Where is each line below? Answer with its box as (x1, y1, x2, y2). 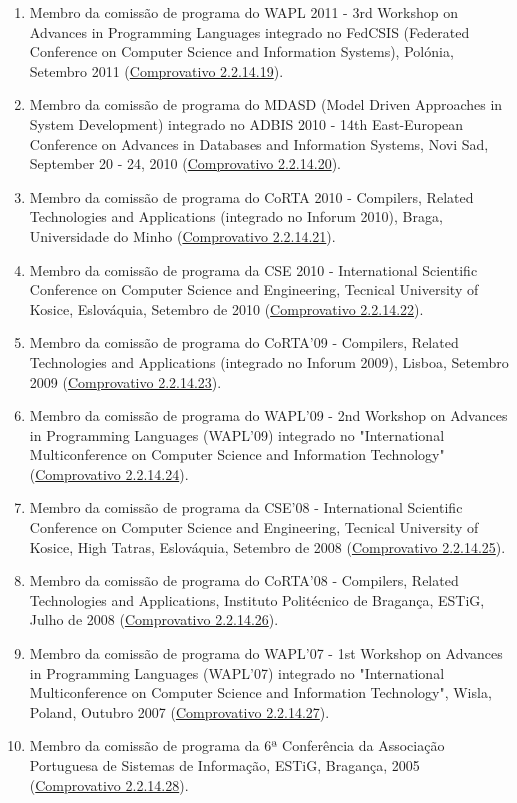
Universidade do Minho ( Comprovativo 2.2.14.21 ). (29, 225, 336, 246)
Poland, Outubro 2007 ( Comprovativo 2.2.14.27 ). (29, 701, 330, 722)
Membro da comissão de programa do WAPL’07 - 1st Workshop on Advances (29, 643, 503, 664)
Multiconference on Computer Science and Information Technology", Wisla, (29, 682, 492, 703)
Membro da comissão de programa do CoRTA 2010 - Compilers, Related (29, 186, 474, 207)
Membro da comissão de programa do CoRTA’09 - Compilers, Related (29, 332, 459, 353)
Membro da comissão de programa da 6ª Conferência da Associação (29, 735, 445, 756)
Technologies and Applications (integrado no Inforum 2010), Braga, (29, 206, 443, 227)
